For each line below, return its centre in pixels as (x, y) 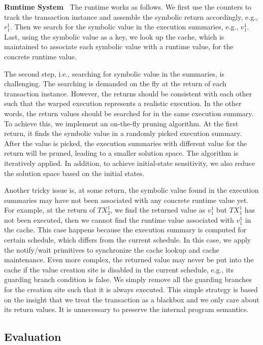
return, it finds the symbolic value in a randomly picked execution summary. (123, 133)
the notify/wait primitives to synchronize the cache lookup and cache (112, 249)
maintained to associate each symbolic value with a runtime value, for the (119, 46)
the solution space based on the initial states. (74, 173)
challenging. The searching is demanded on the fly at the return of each (115, 83)
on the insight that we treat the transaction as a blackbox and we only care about (132, 299)
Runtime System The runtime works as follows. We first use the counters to (128, 7)
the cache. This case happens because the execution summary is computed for (125, 230)
